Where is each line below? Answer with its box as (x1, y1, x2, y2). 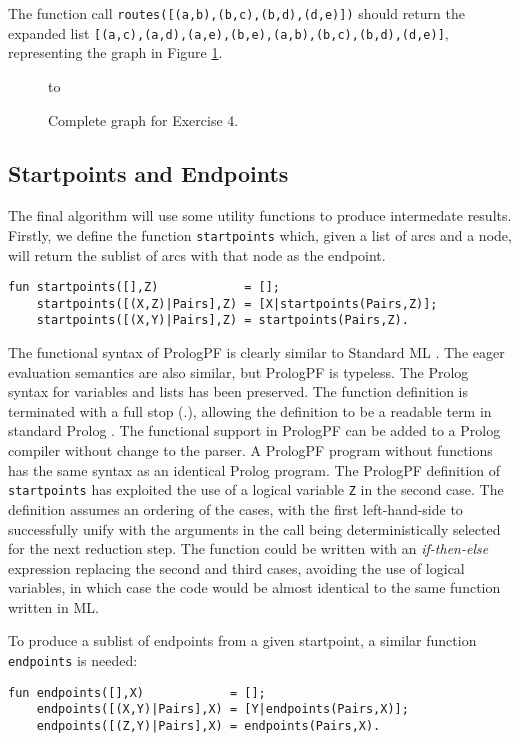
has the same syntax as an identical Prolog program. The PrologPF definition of (8, 459, 501, 480)
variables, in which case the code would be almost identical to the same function (8, 577, 501, 598)
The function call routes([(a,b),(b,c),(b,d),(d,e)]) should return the (8, 3, 465, 23)
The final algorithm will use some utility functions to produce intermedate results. (8, 205, 512, 226)
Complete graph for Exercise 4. (48, 109, 239, 130)
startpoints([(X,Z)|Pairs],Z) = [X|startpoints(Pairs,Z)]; (36, 296, 438, 311)
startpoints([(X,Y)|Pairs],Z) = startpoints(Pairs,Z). (36, 313, 409, 328)
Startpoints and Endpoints (8, 158, 289, 189)
